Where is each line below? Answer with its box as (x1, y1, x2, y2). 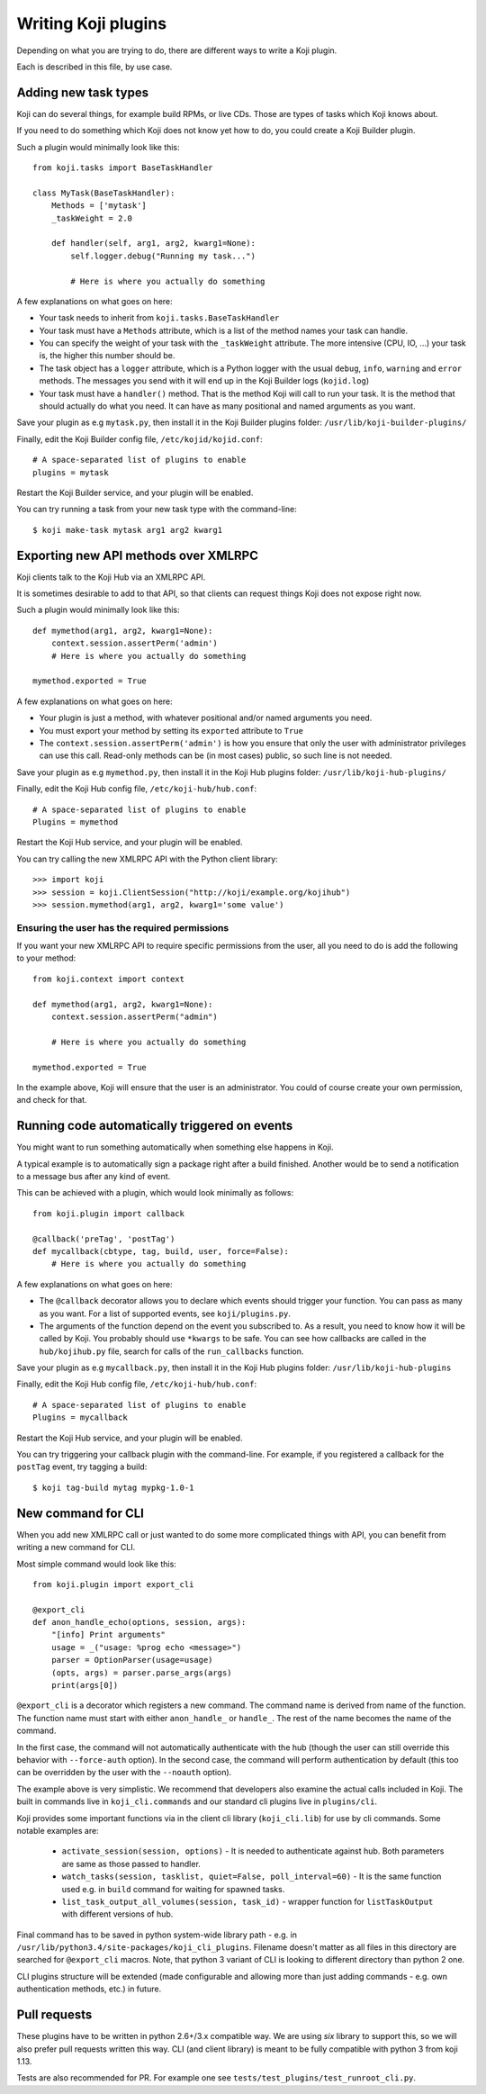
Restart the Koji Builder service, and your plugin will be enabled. (16, 487, 254, 498)
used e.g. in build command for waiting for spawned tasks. (61, 1883, 285, 1894)
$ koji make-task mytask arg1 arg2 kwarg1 (32, 525, 223, 535)
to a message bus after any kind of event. (16, 1171, 171, 1182)
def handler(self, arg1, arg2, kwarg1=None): (50, 239, 256, 248)
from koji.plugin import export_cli (32, 1579, 194, 1589)
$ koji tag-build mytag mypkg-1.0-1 (32, 1482, 194, 1493)
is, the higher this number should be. (39, 350, 175, 361)
